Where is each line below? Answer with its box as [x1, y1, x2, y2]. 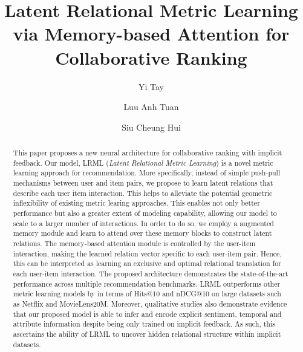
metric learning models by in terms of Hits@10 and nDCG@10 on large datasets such [13, 288, 281, 299]
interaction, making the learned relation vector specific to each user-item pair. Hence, [13, 248, 282, 258]
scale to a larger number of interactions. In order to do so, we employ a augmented [13, 218, 274, 228]
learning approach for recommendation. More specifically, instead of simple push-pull [13, 168, 281, 178]
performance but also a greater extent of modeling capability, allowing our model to [13, 208, 277, 218]
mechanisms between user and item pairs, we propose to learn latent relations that [13, 178, 273, 188]
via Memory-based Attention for [13, 21, 290, 46]
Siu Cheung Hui [122, 120, 181, 133]
